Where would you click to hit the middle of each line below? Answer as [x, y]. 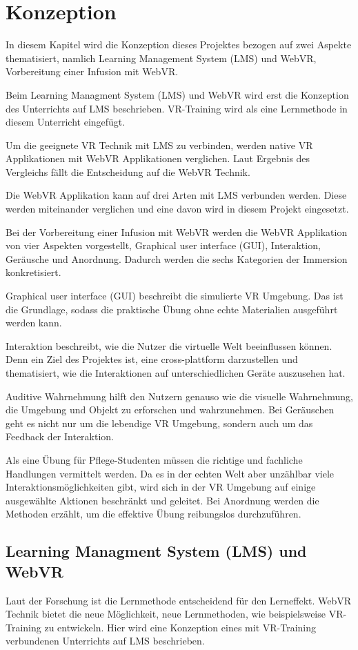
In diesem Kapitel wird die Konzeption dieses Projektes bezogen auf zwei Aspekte [179, 45]
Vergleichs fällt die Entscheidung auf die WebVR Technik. [128, 171]
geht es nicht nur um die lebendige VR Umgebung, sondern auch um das [159, 423]
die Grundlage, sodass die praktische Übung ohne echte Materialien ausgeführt [172, 309]
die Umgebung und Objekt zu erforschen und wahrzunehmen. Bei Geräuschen [170, 410]
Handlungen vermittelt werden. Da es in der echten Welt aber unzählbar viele [170, 473]
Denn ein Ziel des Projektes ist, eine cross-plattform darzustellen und [152, 359]
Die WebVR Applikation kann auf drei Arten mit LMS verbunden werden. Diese [176, 195]
